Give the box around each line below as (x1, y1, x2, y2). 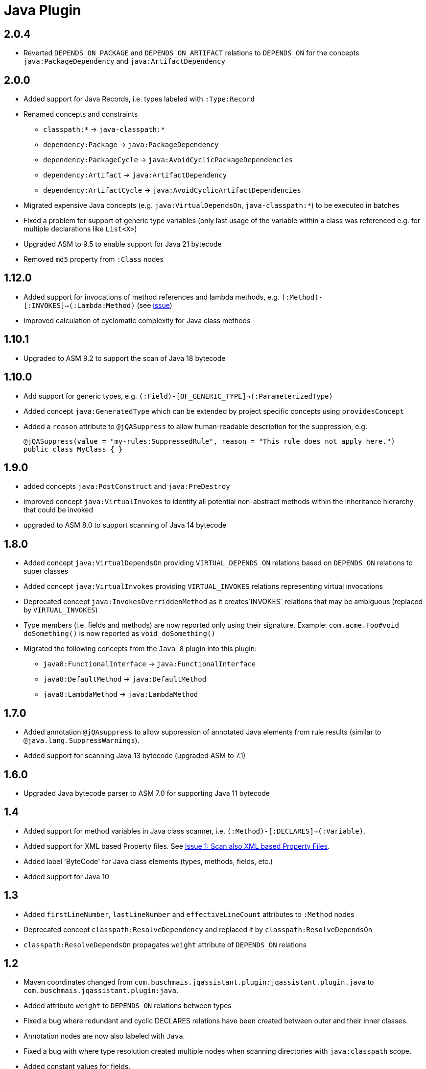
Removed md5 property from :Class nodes (24, 255, 164, 264)
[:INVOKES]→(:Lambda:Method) (24, 301, 135, 309)
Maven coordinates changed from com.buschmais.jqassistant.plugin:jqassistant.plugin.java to (24, 978, 374, 987)
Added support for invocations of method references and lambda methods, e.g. (24, 292, 280, 301)
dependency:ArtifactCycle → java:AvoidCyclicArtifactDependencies (43, 186, 301, 195)
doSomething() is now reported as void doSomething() (24, 629, 215, 638)
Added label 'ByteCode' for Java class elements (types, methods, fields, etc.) (24, 857, 273, 865)
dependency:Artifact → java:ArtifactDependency (43, 171, 227, 179)
